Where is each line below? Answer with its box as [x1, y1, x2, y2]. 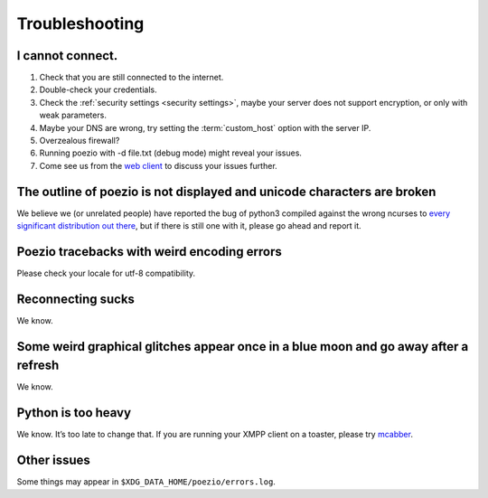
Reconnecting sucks [16, 291, 136, 306]
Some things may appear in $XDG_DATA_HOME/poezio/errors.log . [16, 476, 276, 487]
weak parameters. [39, 109, 108, 121]
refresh [16, 358, 60, 373]
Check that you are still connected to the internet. [39, 72, 224, 83]
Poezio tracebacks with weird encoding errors [16, 244, 282, 259]
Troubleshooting [16, 14, 145, 33]
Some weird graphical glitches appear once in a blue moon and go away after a [16, 339, 469, 354]
